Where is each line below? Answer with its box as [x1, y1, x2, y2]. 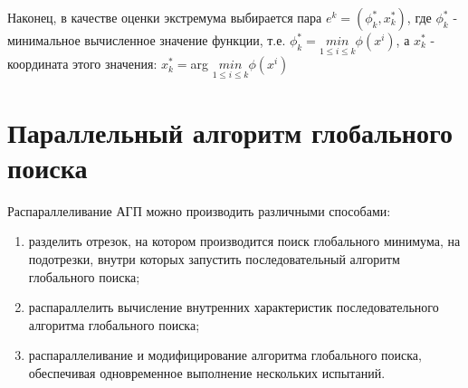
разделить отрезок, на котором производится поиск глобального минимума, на [28, 232, 461, 251]
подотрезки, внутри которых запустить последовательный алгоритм [28, 249, 400, 268]
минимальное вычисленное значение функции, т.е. [7, 31, 286, 49]
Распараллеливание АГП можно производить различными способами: [7, 201, 391, 220]
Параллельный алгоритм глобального [7, 113, 453, 150]
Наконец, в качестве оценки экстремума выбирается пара [7, 8, 322, 26]
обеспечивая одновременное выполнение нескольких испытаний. [28, 363, 386, 382]
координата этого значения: [7, 54, 158, 73]
